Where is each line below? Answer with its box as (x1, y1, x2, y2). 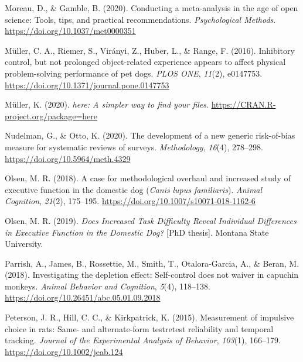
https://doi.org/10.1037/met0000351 (5, 25, 136, 37)
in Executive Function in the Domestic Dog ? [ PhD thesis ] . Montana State (5, 226, 269, 238)
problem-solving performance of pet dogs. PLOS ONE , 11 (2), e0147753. (5, 67, 263, 79)
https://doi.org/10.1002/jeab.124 (5, 345, 123, 357)
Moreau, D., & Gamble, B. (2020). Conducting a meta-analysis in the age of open (5, 2, 298, 13)
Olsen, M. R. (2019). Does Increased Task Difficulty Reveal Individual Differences (5, 214, 297, 226)
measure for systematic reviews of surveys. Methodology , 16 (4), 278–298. (5, 140, 263, 153)
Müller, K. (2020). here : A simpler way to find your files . (5, 98, 209, 111)
